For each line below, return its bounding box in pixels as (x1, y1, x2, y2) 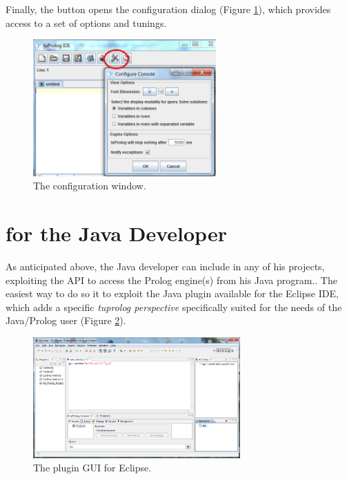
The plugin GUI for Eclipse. (33, 460, 152, 475)
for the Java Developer (6, 219, 227, 247)
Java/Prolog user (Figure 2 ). (6, 313, 126, 328)
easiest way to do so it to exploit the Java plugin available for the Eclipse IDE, (6, 286, 339, 301)
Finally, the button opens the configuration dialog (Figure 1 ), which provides (6, 2, 331, 16)
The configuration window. (33, 178, 146, 193)
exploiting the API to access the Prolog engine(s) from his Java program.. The (6, 272, 337, 287)
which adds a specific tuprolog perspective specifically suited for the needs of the (6, 299, 342, 314)
